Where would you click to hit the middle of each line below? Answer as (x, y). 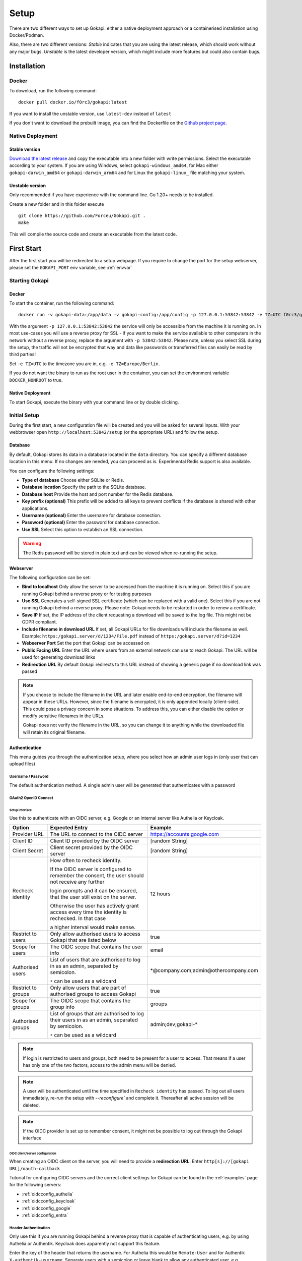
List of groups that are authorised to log (97, 1014)
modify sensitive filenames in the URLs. (64, 716)
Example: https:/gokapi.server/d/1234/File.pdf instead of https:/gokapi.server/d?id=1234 (131, 636)
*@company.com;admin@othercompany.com (204, 970)
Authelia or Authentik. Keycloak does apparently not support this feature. (85, 1243)
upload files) (22, 764)
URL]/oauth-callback (35, 1168)
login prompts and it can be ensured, (94, 891)
